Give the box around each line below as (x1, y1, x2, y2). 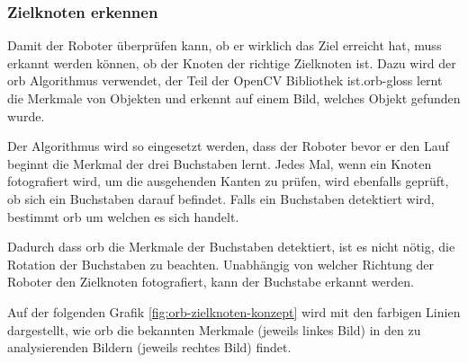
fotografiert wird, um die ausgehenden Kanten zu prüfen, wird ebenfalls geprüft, (7, 172, 449, 190)
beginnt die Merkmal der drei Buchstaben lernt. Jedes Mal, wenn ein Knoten (7, 154, 432, 173)
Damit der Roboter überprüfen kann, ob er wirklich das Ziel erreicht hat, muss (7, 36, 442, 55)
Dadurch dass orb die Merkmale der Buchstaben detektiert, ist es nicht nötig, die (7, 237, 455, 256)
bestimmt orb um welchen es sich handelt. (7, 207, 239, 226)
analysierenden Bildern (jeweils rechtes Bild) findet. (7, 338, 292, 357)
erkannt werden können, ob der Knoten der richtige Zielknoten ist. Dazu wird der (7, 53, 456, 72)
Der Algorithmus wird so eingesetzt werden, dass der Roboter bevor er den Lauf (7, 137, 449, 155)
